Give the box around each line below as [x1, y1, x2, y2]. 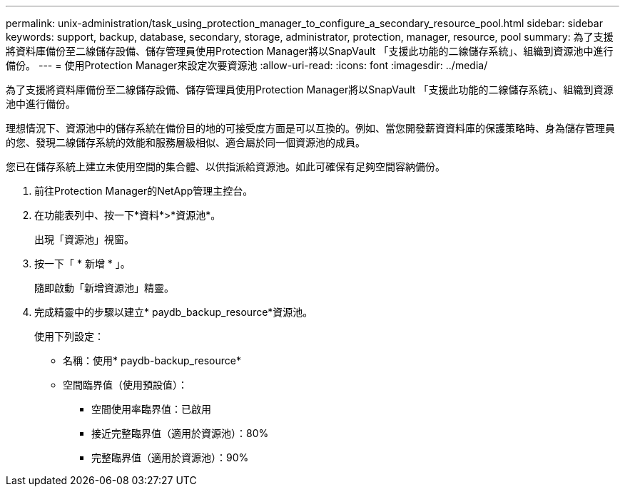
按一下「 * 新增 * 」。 [34, 257, 131, 270]
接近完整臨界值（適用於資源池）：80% [91, 427, 269, 439]
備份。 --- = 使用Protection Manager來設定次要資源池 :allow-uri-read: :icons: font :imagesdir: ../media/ [6, 59, 488, 71]
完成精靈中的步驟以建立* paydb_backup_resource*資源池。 [34, 306, 313, 318]
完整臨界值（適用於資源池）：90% [91, 451, 249, 463]
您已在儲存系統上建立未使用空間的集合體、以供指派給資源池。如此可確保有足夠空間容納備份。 [6, 160, 445, 173]
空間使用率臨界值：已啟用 [91, 403, 211, 415]
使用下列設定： [34, 330, 104, 342]
